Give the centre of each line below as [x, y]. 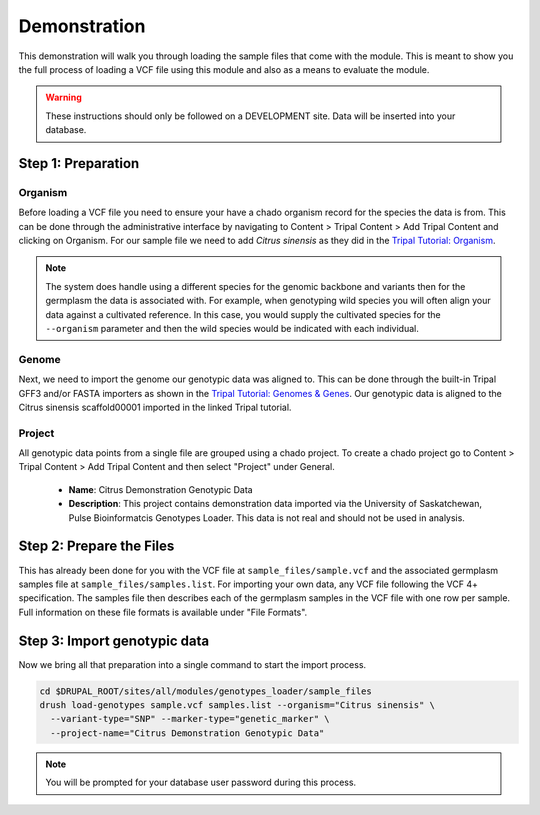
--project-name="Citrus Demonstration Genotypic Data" [187, 733]
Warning [63, 97]
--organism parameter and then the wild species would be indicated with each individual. [232, 328]
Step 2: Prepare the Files [96, 546]
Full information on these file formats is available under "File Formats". [163, 612]
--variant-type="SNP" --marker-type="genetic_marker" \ [190, 719]
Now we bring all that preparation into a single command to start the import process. [192, 664]
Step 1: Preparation [79, 163]
